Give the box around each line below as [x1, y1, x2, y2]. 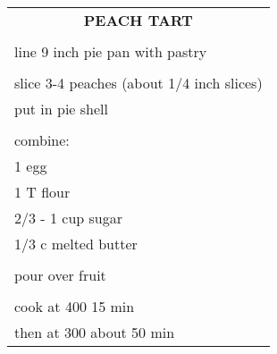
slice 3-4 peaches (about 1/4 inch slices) [14, 72, 263, 93]
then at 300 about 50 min [14, 322, 175, 342]
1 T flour [14, 181, 71, 202]
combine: [14, 130, 70, 150]
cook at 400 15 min [14, 296, 135, 316]
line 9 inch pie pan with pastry [14, 41, 207, 62]
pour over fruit [14, 265, 106, 285]
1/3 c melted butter [14, 233, 138, 254]
